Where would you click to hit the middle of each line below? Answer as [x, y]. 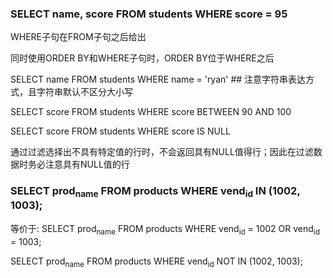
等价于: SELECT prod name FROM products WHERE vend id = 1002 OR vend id [165, 229]
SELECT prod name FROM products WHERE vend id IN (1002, [155, 192]
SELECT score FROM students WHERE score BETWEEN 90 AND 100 [151, 112]
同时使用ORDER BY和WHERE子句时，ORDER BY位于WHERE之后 [142, 58]
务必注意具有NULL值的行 [78, 164]
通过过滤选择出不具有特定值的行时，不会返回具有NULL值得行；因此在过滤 [162, 152]
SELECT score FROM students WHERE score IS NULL [120, 131]
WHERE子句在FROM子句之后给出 [78, 37]
